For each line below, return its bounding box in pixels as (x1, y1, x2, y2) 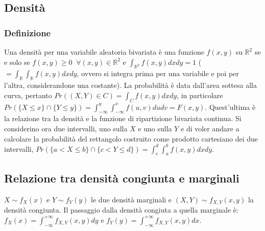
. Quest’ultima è (205, 101, 256, 112)
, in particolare (177, 89, 223, 100)
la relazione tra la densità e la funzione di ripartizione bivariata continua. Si (4, 113, 242, 124)
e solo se (4, 56, 30, 67)
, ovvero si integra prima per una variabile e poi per (77, 68, 239, 79)
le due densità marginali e (91, 194, 172, 204)
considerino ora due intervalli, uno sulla (4, 123, 128, 133)
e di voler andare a (181, 123, 239, 133)
